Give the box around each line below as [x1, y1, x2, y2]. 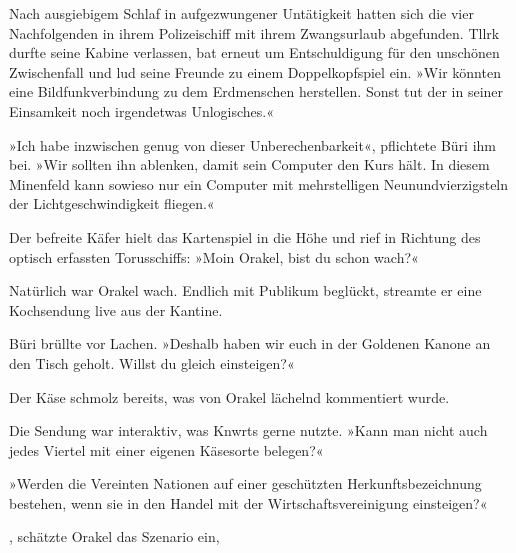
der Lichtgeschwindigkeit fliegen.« [9, 193, 215, 214]
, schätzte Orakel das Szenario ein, [9, 526, 220, 547]
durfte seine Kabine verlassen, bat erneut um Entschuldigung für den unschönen [9, 42, 500, 63]
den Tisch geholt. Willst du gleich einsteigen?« [9, 352, 295, 373]
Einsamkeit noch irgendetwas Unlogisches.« [9, 100, 274, 121]
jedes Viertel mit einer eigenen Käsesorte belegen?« [9, 439, 324, 460]
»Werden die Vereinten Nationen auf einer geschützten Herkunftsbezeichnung [9, 473, 482, 494]
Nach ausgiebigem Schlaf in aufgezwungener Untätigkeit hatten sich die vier [9, 3, 474, 23]
